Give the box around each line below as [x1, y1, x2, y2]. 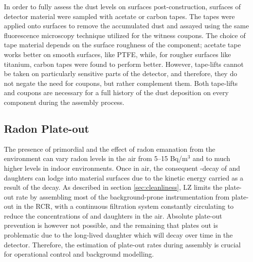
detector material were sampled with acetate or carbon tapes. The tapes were [4, 11, 235, 21]
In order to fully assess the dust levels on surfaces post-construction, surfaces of [4, 1, 241, 11]
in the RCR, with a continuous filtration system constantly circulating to [16, 201, 234, 211]
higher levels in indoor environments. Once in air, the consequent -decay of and [4, 162, 240, 173]
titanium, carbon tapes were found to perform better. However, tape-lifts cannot [4, 59, 244, 69]
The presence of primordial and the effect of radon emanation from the [4, 143, 216, 154]
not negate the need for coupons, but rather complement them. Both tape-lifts [4, 78, 238, 88]
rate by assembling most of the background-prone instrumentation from [16, 191, 230, 202]
